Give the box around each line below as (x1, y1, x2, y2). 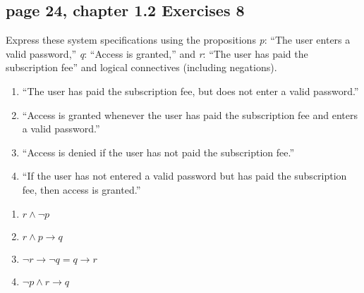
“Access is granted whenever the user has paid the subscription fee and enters (22, 107, 358, 122)
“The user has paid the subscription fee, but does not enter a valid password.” (22, 83, 359, 98)
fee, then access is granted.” (22, 182, 141, 197)
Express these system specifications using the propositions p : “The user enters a (6, 32, 351, 47)
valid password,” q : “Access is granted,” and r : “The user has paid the (6, 46, 308, 61)
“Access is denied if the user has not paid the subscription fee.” (22, 144, 294, 159)
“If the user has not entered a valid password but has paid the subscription (22, 168, 347, 183)
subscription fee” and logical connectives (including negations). (6, 60, 277, 75)
